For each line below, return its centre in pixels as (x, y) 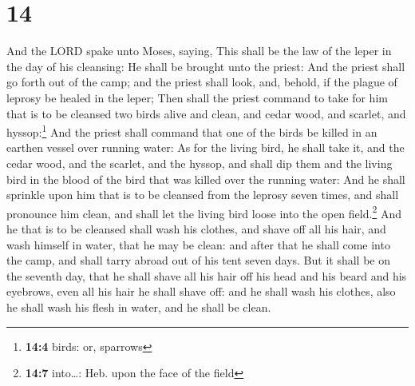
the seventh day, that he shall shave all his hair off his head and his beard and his (207, 275)
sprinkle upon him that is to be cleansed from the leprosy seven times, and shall (203, 195)
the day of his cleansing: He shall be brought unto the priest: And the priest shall (206, 66)
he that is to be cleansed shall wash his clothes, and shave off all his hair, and (196, 228)
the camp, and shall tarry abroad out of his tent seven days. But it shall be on (198, 260)
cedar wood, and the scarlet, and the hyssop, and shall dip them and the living (200, 163)
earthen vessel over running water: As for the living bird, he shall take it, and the (206, 147)
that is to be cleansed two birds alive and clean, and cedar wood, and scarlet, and (206, 113)
